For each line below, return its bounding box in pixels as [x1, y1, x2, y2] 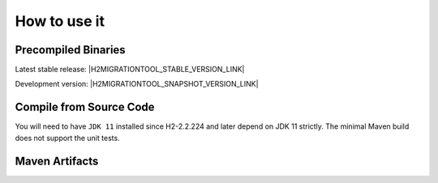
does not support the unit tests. [15, 133, 121, 143]
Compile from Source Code [15, 100, 155, 114]
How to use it [15, 12, 105, 30]
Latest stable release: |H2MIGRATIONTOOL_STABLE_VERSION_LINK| [15, 65, 245, 74]
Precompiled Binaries [15, 43, 126, 57]
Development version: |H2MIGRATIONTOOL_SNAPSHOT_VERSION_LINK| [15, 79, 259, 89]
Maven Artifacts [15, 154, 99, 168]
